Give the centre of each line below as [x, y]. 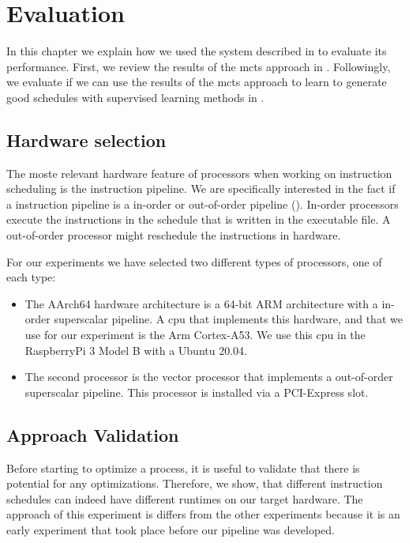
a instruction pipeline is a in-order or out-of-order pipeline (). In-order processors [203, 204]
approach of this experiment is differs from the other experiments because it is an [203, 514]
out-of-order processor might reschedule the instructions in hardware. [174, 235]
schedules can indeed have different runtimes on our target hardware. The [185, 498]
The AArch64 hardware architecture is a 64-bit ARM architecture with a [201, 303]
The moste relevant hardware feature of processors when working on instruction [199, 173]
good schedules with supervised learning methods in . [135, 97]
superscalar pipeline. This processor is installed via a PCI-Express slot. [197, 392]
